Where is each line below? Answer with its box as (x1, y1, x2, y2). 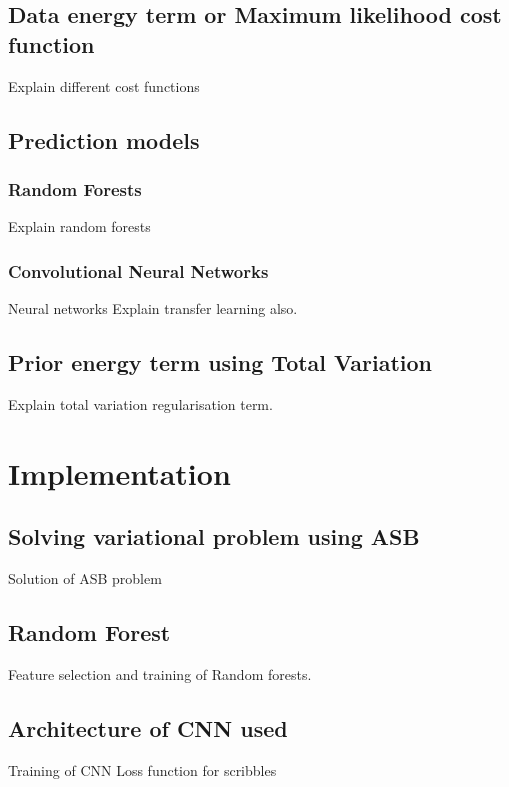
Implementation (8, 452, 231, 493)
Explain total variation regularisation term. (8, 393, 273, 414)
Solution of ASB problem (8, 567, 162, 588)
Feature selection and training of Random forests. (8, 663, 312, 684)
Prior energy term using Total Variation (8, 346, 433, 377)
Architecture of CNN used (8, 712, 288, 743)
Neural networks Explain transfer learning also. (8, 298, 298, 318)
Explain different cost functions (8, 75, 200, 96)
